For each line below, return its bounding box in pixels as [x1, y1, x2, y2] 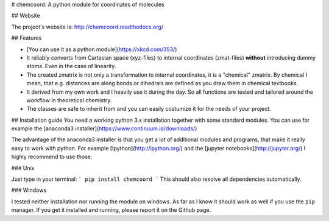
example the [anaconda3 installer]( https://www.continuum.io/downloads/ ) [11, 125, 197, 132]
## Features [11, 34, 42, 42]
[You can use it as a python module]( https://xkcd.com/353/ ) [26, 46, 177, 53]
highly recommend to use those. [11, 153, 93, 161]
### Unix [11, 164, 35, 172]
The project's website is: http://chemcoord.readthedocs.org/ [11, 23, 164, 30]
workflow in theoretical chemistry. [26, 96, 112, 103]
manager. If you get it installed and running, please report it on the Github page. [11, 206, 211, 214]
